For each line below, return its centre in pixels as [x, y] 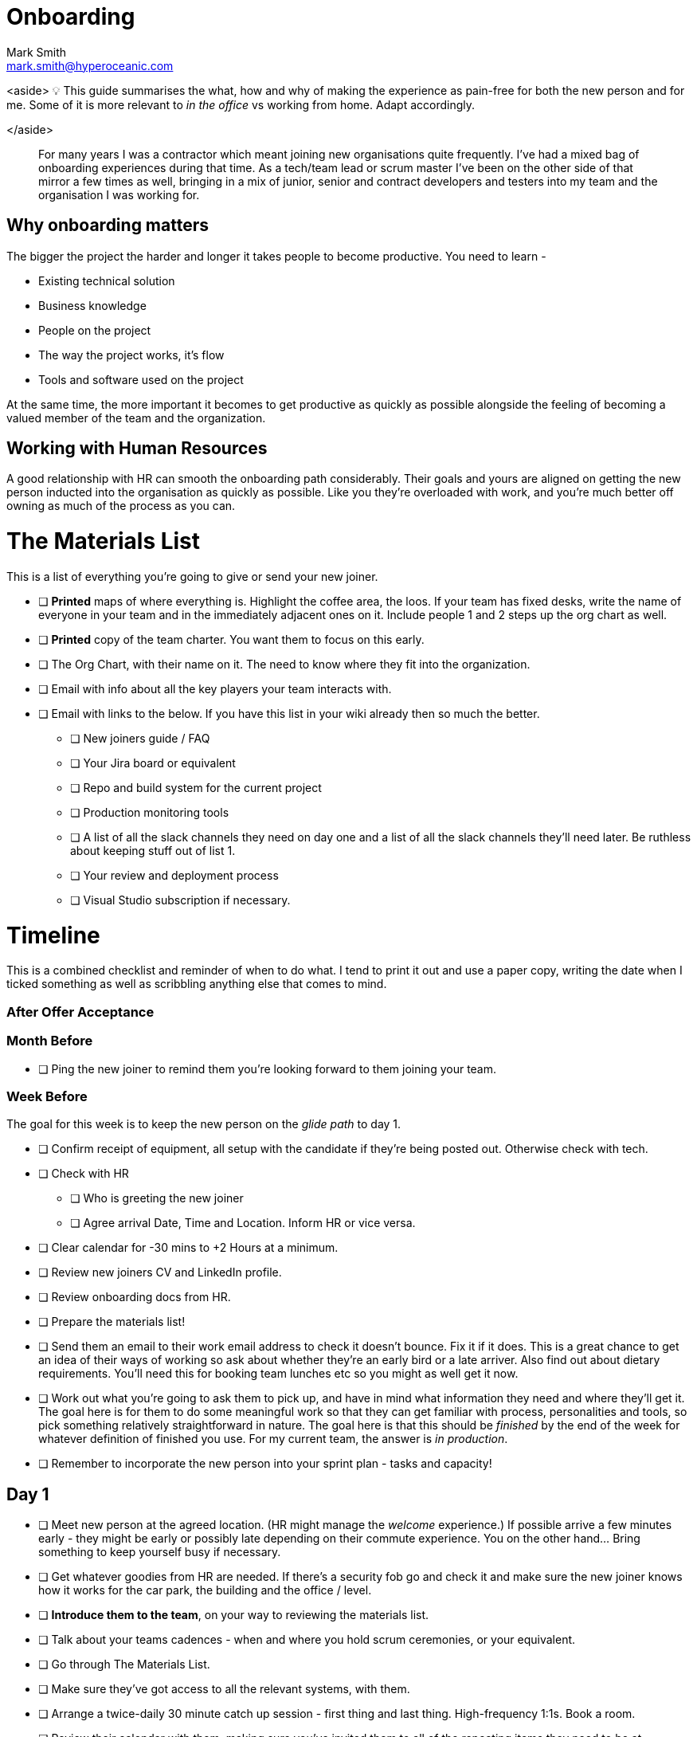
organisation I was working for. [119, 194]
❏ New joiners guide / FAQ [140, 738]
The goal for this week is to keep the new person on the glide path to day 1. [204, 1124]
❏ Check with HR [84, 1174]
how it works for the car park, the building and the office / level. [205, 1590]
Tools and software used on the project [141, 379]
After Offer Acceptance [80, 1012]
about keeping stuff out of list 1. [153, 850]
